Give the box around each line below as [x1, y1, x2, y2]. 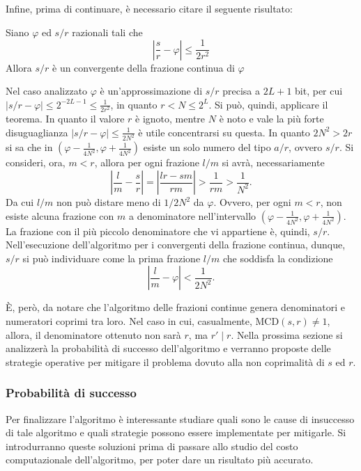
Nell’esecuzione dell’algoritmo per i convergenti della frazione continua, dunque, [6, 237, 346, 252]
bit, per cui [295, 83, 343, 98]
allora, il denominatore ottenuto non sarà [6, 327, 181, 342]
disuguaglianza [6, 125, 68, 139]
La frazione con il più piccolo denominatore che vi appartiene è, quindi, [6, 223, 310, 238]
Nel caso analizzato [6, 83, 88, 98]
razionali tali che [72, 24, 143, 39]
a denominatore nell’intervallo [128, 208, 256, 223]
